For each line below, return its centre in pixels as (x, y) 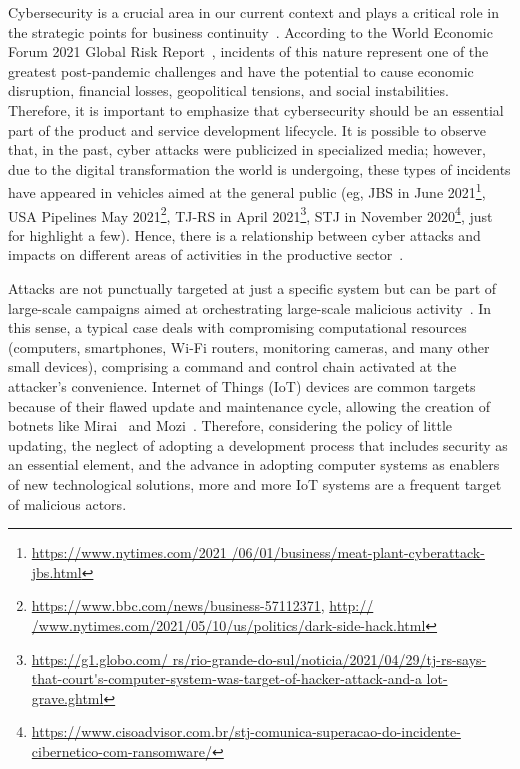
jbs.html (56, 571)
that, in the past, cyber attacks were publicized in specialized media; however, (247, 149)
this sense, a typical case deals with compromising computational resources (237, 327)
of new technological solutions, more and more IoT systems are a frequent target (255, 483)
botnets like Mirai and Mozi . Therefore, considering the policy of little (230, 425)
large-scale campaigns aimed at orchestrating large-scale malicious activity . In (250, 307)
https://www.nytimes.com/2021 (129, 552)
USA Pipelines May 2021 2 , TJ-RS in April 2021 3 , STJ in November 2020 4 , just (250, 214)
